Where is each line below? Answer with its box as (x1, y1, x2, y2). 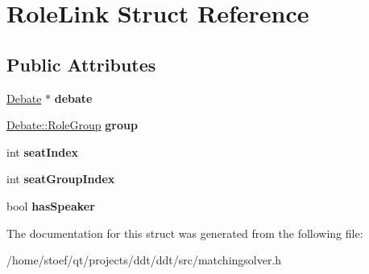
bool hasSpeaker (6, 197, 95, 214)
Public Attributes (6, 51, 156, 76)
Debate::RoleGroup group (6, 117, 138, 133)
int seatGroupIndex (6, 170, 115, 187)
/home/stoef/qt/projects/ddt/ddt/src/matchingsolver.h (6, 252, 282, 268)
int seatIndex (6, 143, 79, 160)
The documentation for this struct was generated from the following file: (6, 224, 363, 241)
